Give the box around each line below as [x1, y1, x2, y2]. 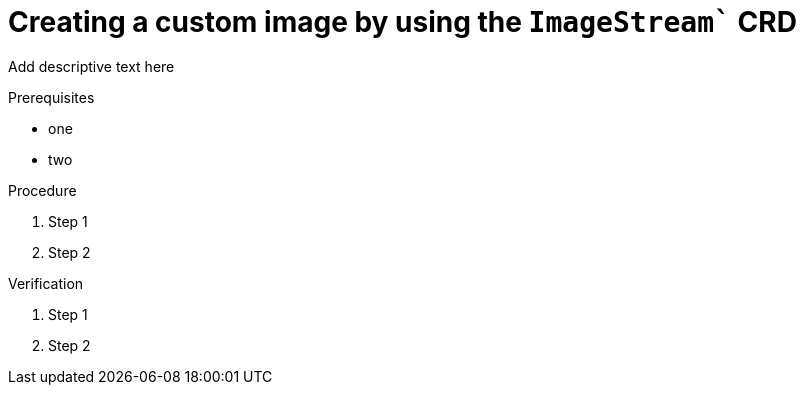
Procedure [8, 181, 77, 199]
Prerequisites [8, 88, 95, 106]
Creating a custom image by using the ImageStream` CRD [8, 5, 797, 39]
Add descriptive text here [8, 57, 175, 75]
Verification [8, 274, 84, 292]
